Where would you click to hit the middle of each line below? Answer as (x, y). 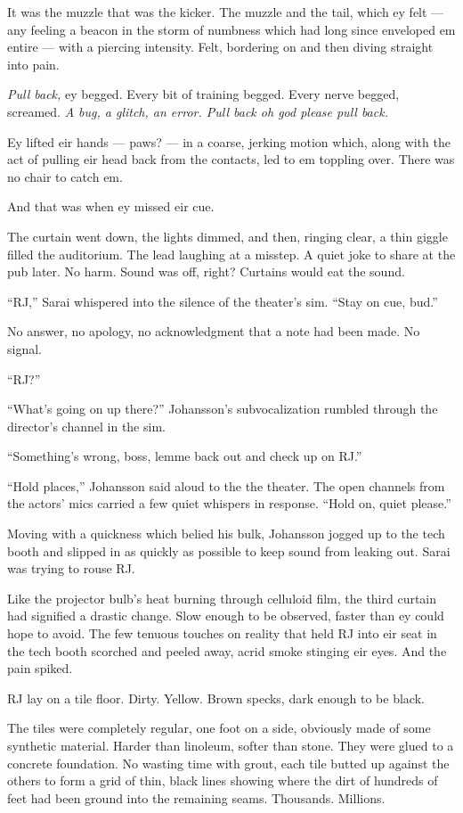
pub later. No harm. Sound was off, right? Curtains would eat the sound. (206, 271)
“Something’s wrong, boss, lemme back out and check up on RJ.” (185, 456)
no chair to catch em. (65, 176)
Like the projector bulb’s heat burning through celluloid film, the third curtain (222, 598)
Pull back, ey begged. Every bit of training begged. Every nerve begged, (203, 94)
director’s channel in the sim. (86, 426)
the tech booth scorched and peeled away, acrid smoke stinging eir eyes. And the (227, 650)
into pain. (33, 64)
